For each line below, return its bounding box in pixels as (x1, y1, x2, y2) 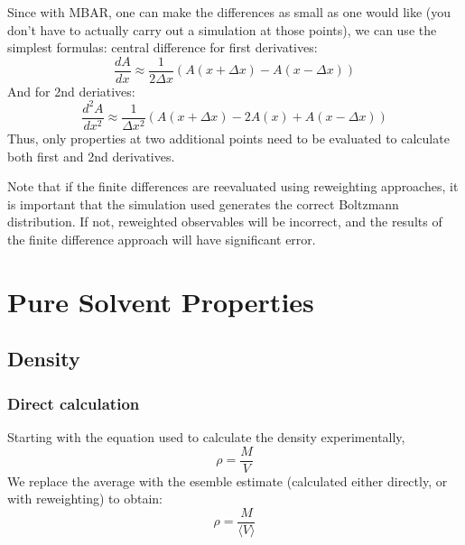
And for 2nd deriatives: (7, 81, 135, 100)
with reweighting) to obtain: (7, 489, 163, 508)
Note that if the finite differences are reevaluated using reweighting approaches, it (7, 177, 459, 196)
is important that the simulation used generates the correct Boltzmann (7, 194, 399, 213)
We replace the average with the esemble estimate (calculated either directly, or (7, 471, 448, 490)
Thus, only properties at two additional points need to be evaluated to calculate (7, 129, 450, 147)
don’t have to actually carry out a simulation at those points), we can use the (7, 20, 437, 39)
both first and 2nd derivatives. (7, 146, 175, 165)
